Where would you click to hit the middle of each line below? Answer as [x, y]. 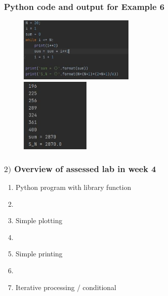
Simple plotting [39, 220]
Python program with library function [73, 187]
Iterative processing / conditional [66, 287]
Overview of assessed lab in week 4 [85, 168]
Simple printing [39, 254]
